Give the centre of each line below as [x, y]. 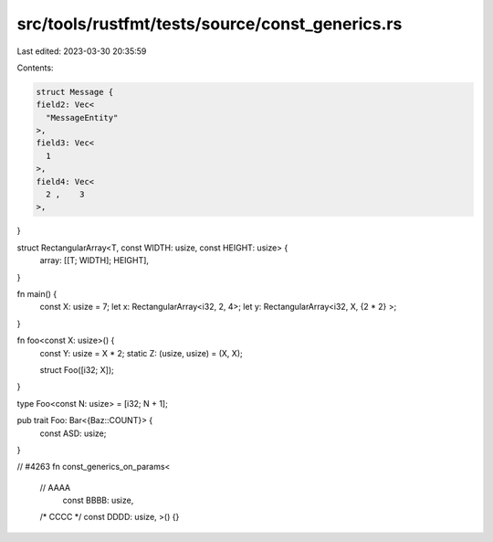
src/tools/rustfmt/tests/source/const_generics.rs [210, 24]
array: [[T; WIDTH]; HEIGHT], [94, 260]
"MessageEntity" [82, 117]
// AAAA [55, 487]
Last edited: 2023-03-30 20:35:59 [82, 51]
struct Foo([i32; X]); [77, 369]
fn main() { [37, 293]
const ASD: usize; [73, 433]
